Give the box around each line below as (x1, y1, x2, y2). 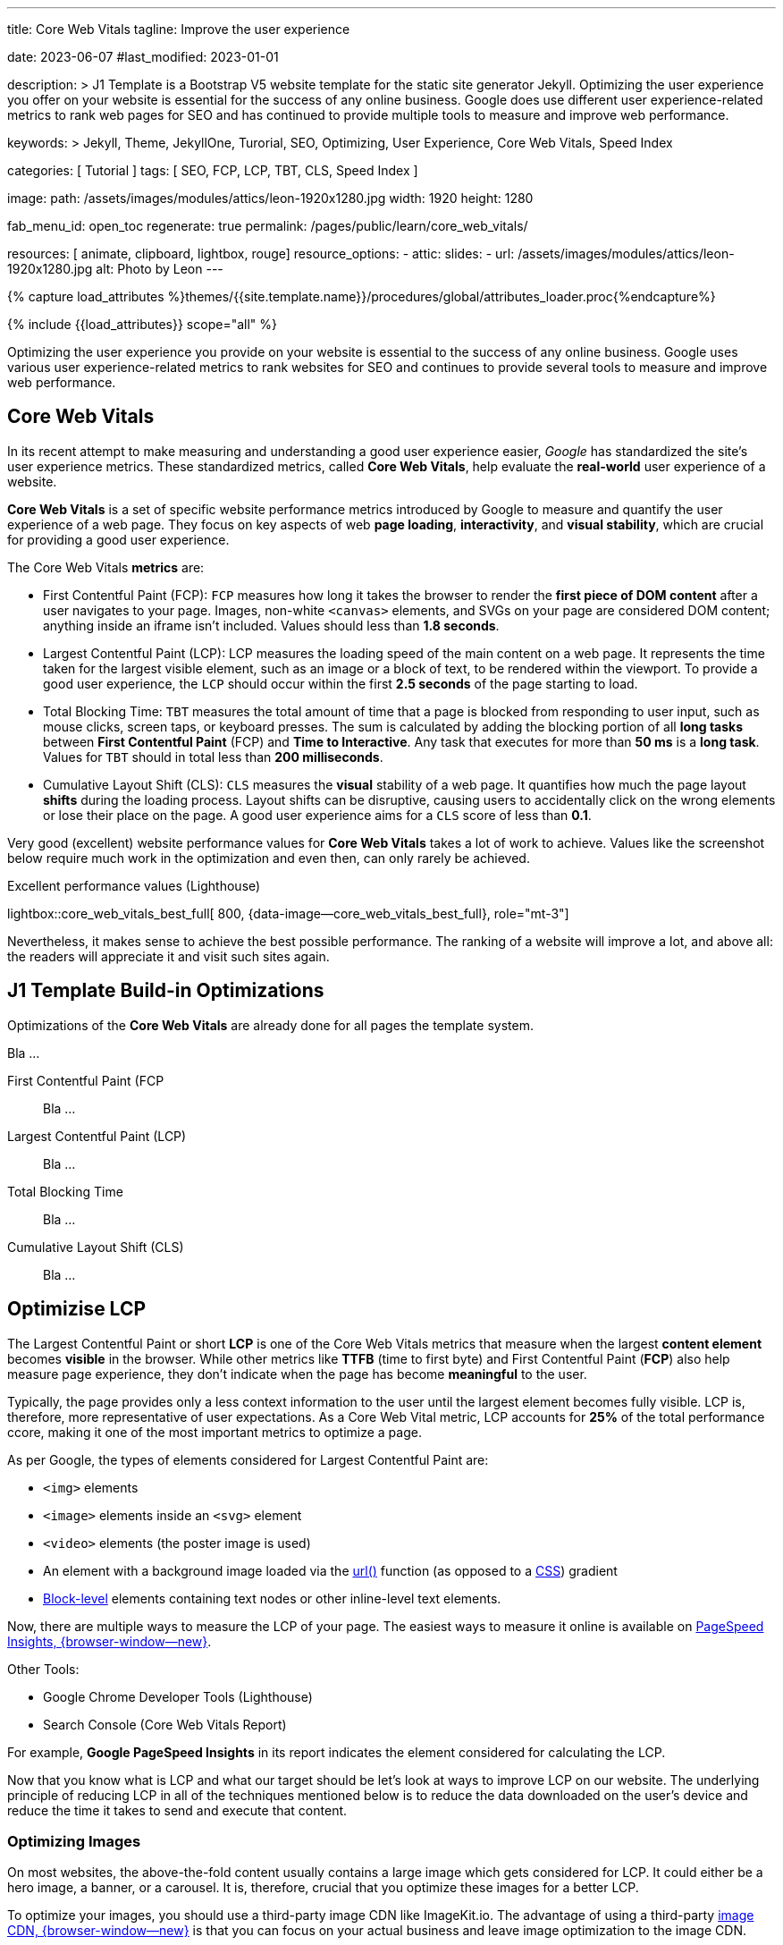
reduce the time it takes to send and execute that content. (7, 1802, 348, 1818)
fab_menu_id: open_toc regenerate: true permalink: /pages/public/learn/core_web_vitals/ (7, 218, 528, 233)
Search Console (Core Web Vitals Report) (43, 1716, 287, 1732)
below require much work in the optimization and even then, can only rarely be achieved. (7, 850, 530, 866)
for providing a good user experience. (7, 531, 230, 547)
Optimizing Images (7, 1831, 141, 1850)
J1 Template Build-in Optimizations (7, 979, 324, 1002)
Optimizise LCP (7, 1298, 147, 1321)
